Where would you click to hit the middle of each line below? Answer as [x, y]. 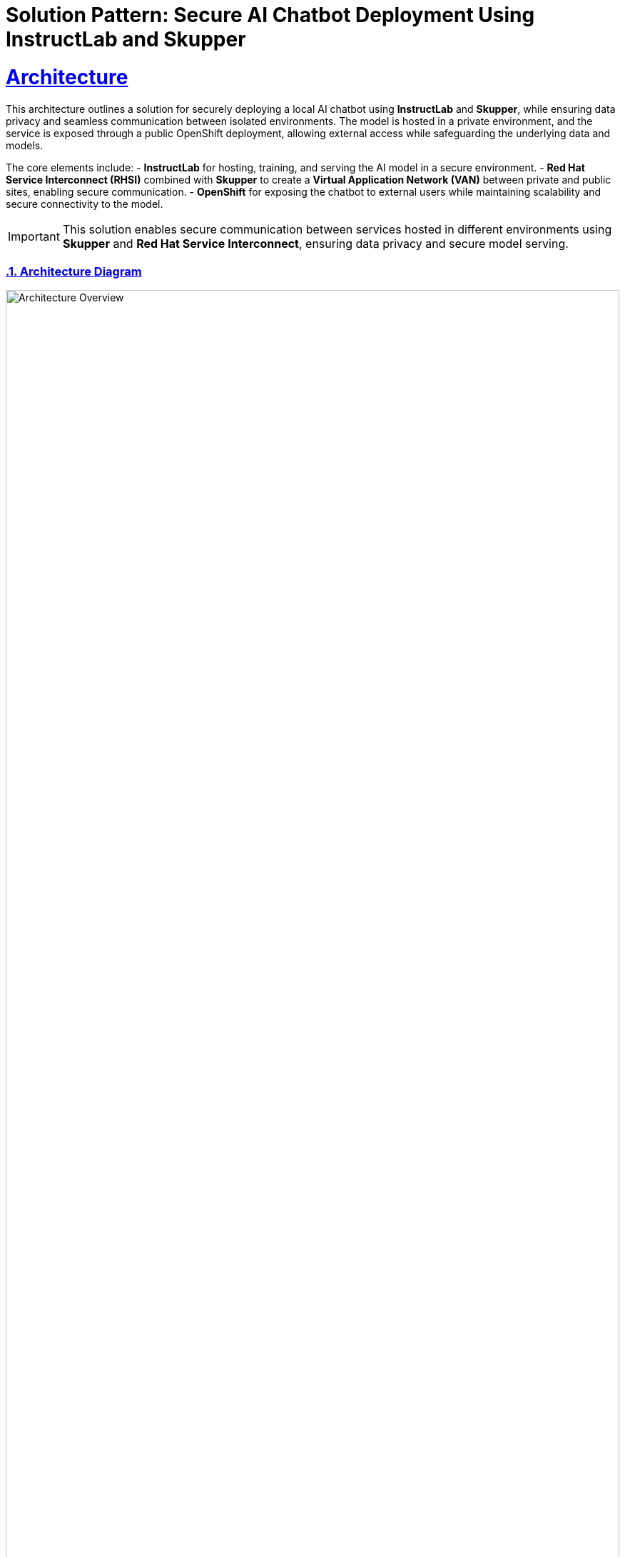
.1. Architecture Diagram [74, 271]
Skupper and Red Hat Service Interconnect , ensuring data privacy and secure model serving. [315, 243]
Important [34, 236]
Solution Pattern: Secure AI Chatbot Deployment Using [270, 15]
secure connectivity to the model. [85, 204]
